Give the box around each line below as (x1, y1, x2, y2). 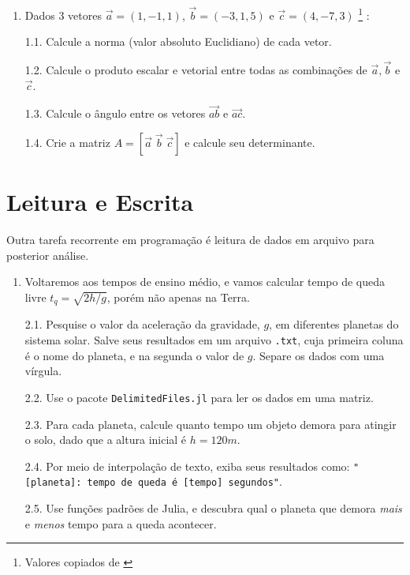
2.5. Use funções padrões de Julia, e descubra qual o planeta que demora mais (24, 500, 402, 517)
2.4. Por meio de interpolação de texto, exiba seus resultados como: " (24, 457, 360, 474)
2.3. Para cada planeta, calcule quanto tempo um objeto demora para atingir (24, 415, 397, 432)
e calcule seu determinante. (184, 134, 315, 151)
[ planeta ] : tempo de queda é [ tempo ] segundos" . (24, 473, 282, 490)
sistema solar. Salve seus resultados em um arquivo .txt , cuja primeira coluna (24, 332, 404, 348)
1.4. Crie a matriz (24, 134, 110, 151)
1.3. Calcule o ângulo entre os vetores (24, 105, 206, 122)
